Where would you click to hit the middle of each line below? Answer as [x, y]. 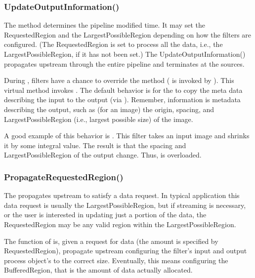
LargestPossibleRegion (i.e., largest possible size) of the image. [99, 119]
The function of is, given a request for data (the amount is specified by [111, 241]
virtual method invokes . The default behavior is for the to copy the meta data [123, 90]
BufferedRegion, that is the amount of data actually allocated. [98, 270]
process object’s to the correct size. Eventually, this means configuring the [116, 260]
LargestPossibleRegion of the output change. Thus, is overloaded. [103, 155]
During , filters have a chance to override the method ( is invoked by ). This [119, 80]
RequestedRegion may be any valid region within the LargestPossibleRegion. [120, 224]
